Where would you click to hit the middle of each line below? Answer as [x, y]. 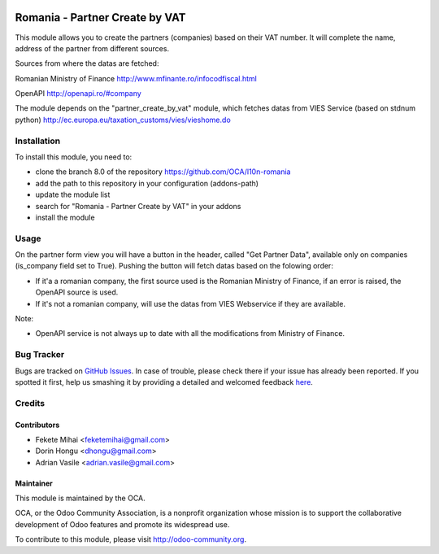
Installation [38, 141]
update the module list [73, 194]
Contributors [37, 425]
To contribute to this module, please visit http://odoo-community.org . [131, 539]
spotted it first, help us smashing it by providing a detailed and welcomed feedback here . [164, 382]
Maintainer [34, 483]
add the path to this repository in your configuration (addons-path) [147, 183]
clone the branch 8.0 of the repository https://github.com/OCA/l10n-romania [163, 172]
